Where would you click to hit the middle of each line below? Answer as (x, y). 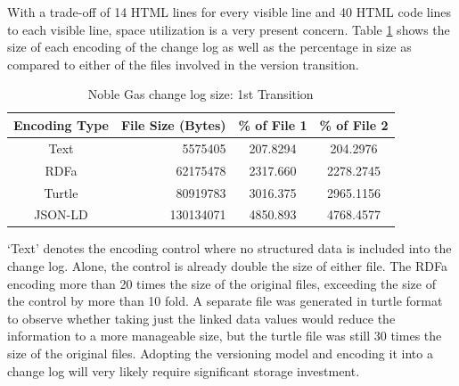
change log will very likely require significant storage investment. (184, 370)
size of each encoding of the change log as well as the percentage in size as (209, 47)
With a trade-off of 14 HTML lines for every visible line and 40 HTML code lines (229, 12)
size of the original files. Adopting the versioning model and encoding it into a (220, 353)
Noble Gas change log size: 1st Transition (201, 94)
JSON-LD (61, 214)
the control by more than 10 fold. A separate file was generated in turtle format (225, 301)
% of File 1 (273, 124)
